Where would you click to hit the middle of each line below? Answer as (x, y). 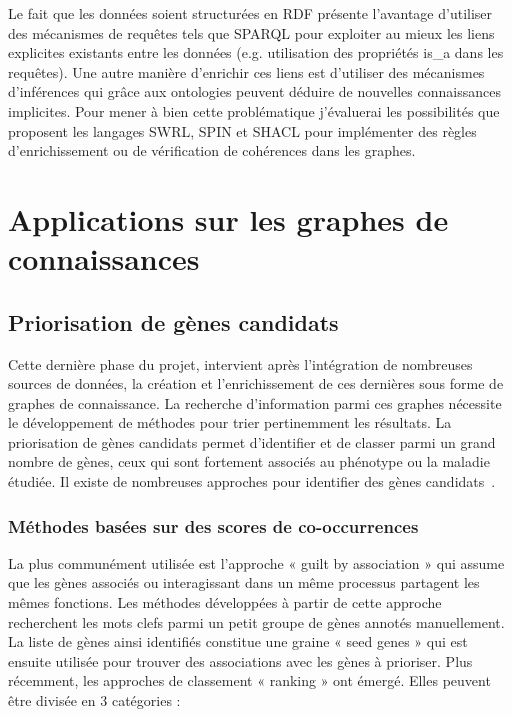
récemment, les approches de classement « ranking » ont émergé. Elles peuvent (249, 680)
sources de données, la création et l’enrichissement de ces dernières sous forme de (256, 383)
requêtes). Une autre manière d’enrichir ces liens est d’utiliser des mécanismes (246, 71)
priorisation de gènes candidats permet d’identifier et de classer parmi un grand (252, 441)
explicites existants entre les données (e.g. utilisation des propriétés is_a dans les (256, 52)
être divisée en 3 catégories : (94, 700)
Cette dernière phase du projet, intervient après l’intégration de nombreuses (240, 363)
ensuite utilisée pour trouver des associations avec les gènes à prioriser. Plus (240, 660)
